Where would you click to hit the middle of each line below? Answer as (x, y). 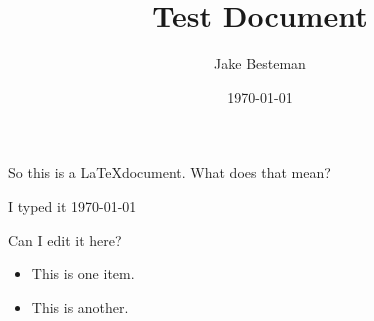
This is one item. (83, 273)
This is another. (80, 306)
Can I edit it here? (65, 239)
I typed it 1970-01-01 (72, 205)
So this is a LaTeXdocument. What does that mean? (169, 172)
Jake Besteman (260, 63)
